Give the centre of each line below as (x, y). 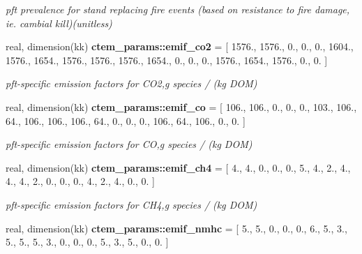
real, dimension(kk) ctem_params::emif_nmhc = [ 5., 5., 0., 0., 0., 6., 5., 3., (176, 228)
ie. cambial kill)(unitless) (59, 23)
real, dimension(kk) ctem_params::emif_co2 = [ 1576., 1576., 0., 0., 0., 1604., (180, 46)
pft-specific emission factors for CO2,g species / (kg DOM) (131, 83)
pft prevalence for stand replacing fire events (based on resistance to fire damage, (178, 9)
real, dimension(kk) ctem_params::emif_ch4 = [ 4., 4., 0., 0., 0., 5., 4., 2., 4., (178, 167)
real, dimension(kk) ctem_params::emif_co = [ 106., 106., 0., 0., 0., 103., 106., (181, 106)
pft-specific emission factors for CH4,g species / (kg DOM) (131, 204)
